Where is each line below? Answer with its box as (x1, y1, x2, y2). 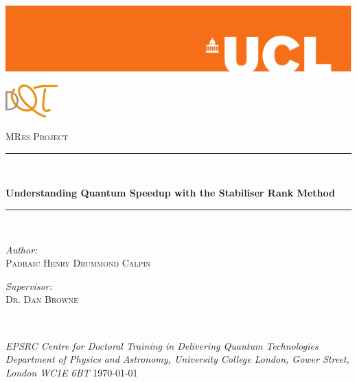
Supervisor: (5, 278, 52, 293)
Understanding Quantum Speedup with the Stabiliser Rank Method (5, 186, 335, 200)
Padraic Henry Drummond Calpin (5, 256, 151, 270)
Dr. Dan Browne (5, 292, 79, 306)
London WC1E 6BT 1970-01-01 (5, 365, 138, 379)
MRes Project (5, 129, 68, 144)
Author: (5, 242, 38, 256)
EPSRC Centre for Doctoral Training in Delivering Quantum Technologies (5, 338, 319, 352)
